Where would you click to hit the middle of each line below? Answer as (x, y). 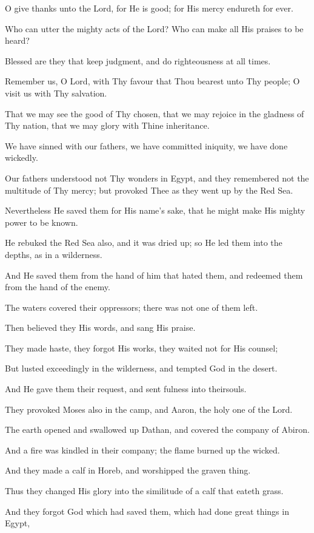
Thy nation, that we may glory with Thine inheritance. (107, 125)
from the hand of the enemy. (58, 287)
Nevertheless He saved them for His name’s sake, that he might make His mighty (155, 210)
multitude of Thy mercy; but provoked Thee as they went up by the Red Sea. (149, 190)
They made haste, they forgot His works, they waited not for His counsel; (142, 348)
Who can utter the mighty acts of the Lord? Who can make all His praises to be (154, 28)
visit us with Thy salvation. (56, 93)
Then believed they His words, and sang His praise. (100, 328)
